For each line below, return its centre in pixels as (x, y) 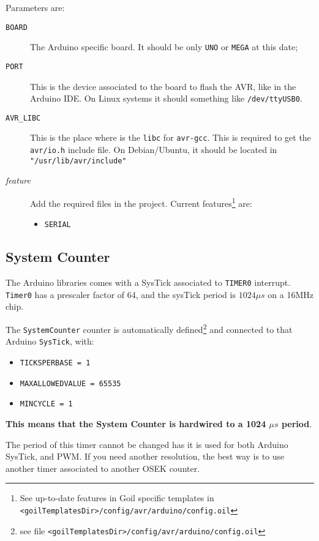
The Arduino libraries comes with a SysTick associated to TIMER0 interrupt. (148, 282)
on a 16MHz (291, 294)
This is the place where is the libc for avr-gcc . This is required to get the (171, 137)
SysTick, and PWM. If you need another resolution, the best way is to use (145, 456)
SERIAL (58, 225)
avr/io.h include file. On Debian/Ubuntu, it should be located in (154, 150)
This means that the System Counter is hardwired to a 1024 (136, 423)
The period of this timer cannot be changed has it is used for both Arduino (147, 444)
